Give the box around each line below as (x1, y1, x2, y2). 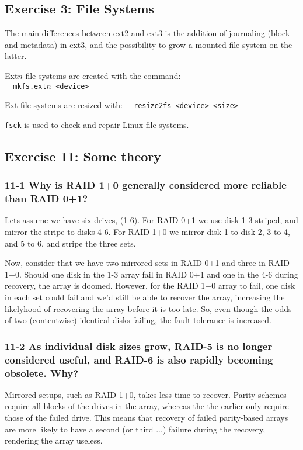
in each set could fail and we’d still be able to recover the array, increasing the (5, 291, 285, 303)
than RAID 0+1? (5, 191, 88, 206)
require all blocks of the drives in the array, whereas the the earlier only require (5, 400, 289, 412)
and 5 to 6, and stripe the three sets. (5, 237, 136, 249)
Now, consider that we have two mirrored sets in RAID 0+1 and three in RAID (5, 257, 290, 269)
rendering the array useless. (5, 434, 103, 446)
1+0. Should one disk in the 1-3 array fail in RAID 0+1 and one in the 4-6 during (5, 268, 298, 280)
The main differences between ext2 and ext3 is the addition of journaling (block (5, 27, 290, 39)
